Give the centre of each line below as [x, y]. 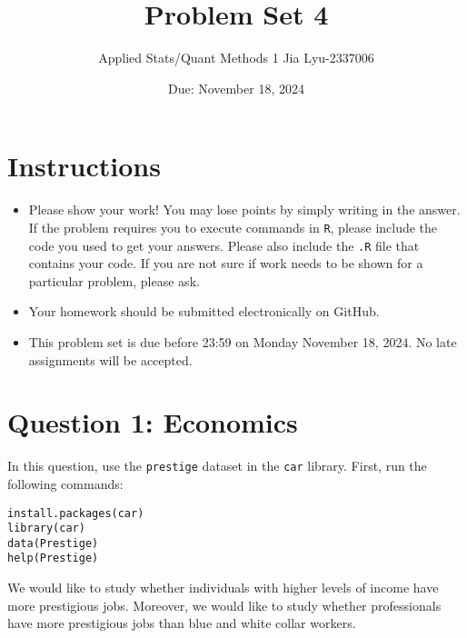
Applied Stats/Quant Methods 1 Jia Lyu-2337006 [236, 58]
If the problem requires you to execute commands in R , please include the [233, 227]
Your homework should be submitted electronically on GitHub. [204, 311]
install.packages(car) [76, 513]
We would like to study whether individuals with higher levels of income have [223, 588]
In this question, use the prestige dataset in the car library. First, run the [217, 466]
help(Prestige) [53, 558]
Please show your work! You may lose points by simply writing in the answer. [244, 209]
